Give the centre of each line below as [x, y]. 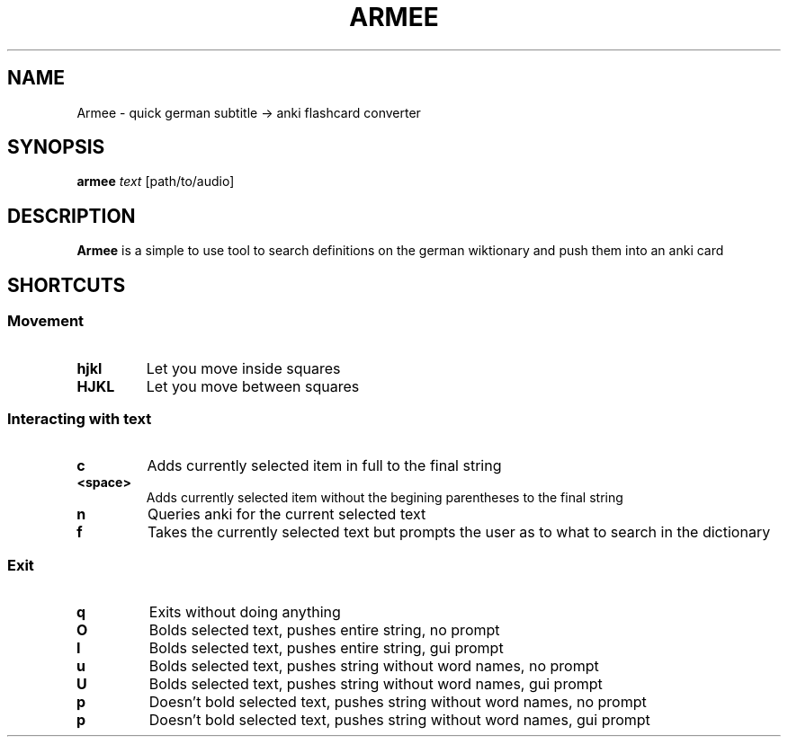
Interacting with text [80, 418]
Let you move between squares [253, 386]
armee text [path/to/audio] [156, 182]
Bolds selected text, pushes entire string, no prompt [324, 630]
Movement [46, 321]
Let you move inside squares [243, 368]
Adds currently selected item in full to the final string [324, 466]
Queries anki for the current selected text [287, 514]
